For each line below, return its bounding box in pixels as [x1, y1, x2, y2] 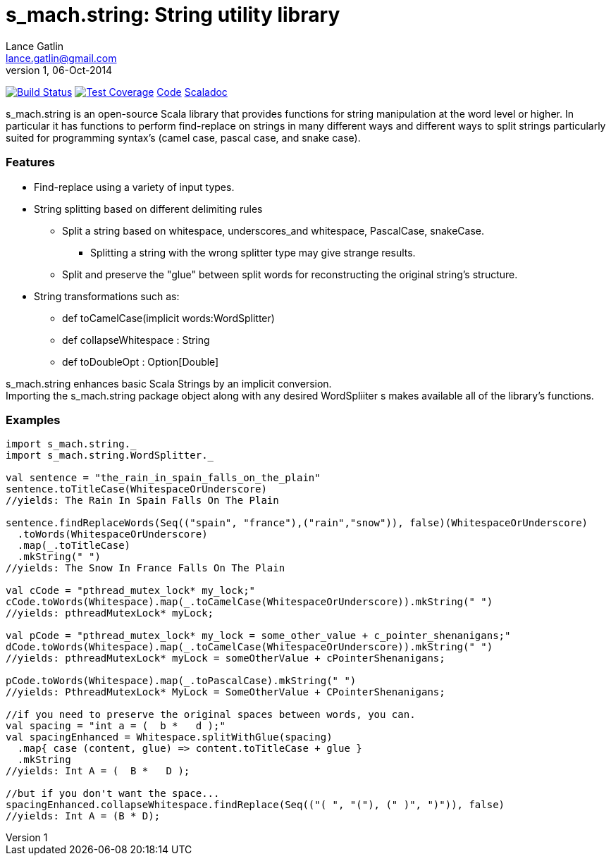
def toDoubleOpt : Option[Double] [62, 355, 219, 368]
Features [6, 155, 55, 170]
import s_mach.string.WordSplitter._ [6, 450, 214, 462]
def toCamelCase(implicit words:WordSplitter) [62, 311, 275, 324]
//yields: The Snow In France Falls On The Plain [6, 562, 285, 574]
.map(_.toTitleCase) [17, 540, 131, 552]
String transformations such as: [34, 290, 180, 302]
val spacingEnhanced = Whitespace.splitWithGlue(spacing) [6, 731, 333, 743]
